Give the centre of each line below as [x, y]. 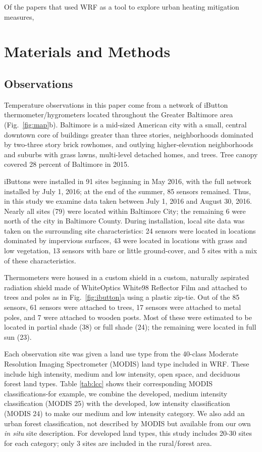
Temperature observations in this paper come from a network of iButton [116, 104]
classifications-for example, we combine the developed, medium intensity [116, 393]
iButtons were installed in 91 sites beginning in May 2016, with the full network [128, 181]
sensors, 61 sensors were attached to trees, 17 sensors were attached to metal [123, 307]
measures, [19, 16]
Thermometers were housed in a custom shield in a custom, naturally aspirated [127, 277]
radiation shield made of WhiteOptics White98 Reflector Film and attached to [125, 287]
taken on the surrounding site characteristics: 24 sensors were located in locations [130, 230]
